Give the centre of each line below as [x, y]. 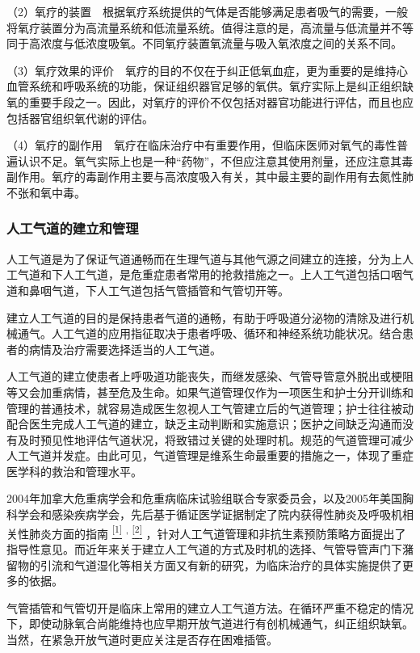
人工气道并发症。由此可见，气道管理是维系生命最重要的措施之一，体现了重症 [210, 455]
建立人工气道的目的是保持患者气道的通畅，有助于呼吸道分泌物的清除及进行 [204, 317]
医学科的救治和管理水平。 [74, 471]
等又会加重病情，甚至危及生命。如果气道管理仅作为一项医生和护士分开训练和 [210, 392]
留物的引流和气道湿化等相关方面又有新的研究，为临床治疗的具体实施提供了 [204, 565]
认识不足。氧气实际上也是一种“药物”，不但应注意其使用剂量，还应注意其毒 [215, 160]
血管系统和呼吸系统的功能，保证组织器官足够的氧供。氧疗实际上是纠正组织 [204, 86]
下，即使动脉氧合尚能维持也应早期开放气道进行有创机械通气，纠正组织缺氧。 [210, 624]
